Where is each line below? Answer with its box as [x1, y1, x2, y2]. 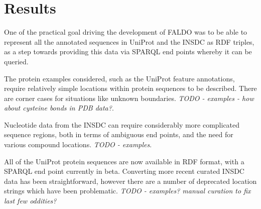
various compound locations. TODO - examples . [4, 139, 152, 150]
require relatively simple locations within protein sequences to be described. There [4, 83, 257, 93]
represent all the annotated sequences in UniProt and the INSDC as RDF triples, [4, 36, 254, 47]
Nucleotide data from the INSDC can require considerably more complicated [4, 119, 240, 130]
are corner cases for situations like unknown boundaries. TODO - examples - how [4, 92, 254, 103]
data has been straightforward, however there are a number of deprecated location [4, 175, 257, 186]
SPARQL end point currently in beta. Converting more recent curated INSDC [4, 166, 244, 176]
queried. [4, 56, 29, 66]
